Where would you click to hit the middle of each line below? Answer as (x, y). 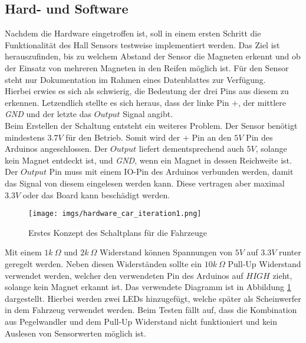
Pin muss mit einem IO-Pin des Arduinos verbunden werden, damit (171, 171)
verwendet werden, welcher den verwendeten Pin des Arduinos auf (124, 275)
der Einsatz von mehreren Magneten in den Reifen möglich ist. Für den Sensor (147, 67)
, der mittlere (262, 102)
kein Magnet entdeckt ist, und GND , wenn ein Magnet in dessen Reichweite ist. (148, 160)
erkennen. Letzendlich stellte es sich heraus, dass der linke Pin (117, 102)
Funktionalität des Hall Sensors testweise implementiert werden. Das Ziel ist (142, 44)
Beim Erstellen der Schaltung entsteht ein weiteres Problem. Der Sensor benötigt (151, 125)
